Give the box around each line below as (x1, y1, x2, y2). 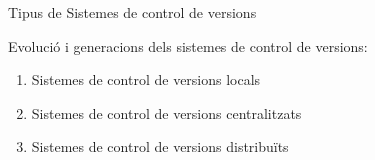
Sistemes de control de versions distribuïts (31, 136, 289, 157)
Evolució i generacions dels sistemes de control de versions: (8, 35, 368, 56)
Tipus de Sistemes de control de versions (8, 2, 257, 22)
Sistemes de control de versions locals (31, 69, 261, 90)
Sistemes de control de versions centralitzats (31, 102, 302, 123)
